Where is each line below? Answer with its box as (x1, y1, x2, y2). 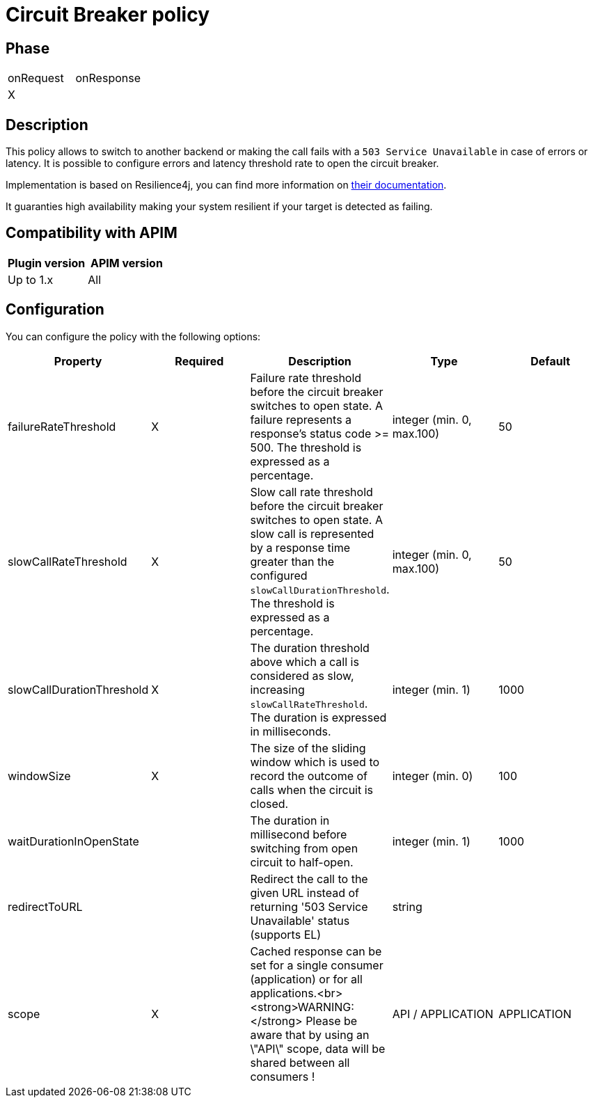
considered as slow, (250, 668, 354, 683)
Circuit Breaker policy (6, 3, 210, 26)
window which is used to (250, 754, 380, 769)
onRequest (8, 71, 64, 86)
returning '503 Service (250, 899, 368, 914)
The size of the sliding (250, 740, 366, 755)
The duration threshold (250, 640, 370, 655)
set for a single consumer (250, 958, 384, 972)
